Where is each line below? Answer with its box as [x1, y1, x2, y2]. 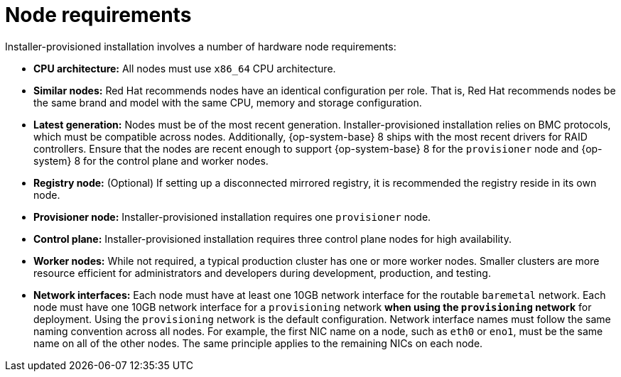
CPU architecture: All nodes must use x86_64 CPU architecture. [33, 62, 336, 75]
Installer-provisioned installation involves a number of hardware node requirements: [5, 40, 396, 53]
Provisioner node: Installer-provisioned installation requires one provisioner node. [33, 210, 431, 223]
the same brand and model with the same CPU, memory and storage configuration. [33, 96, 422, 109]
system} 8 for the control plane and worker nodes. [33, 154, 269, 167]
